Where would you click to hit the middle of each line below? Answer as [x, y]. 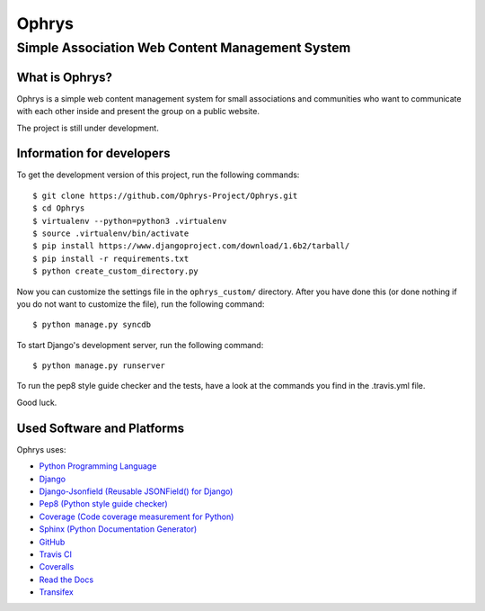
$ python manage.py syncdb [92, 325]
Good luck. [37, 402]
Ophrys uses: [41, 449]
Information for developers [93, 153]
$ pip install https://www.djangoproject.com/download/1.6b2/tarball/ [191, 246]
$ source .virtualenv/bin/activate [111, 233]
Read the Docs [66, 580]
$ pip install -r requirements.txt [111, 258]
